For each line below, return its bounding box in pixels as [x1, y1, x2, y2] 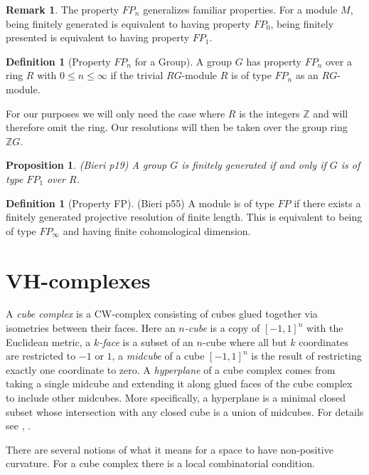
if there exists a [294, 195, 361, 210]
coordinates [299, 334, 348, 349]
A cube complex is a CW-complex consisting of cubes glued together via [6, 306, 318, 321]
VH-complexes [6, 265, 151, 294]
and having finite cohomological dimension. [63, 223, 251, 238]
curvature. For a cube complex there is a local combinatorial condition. [6, 456, 315, 471]
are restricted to [6, 348, 76, 363]
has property [246, 53, 301, 68]
